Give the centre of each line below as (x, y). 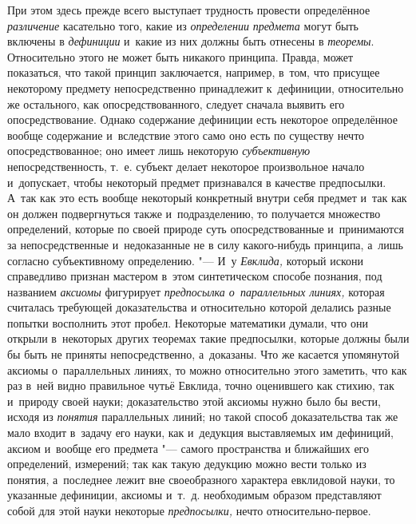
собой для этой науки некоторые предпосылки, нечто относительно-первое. (189, 510)
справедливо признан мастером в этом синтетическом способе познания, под (195, 276)
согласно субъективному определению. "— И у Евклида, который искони (185, 260)
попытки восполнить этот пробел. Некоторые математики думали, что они (188, 322)
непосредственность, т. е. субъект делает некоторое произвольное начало (186, 166)
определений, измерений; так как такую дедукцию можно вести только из (187, 464)
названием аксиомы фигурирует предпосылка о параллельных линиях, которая (196, 291)
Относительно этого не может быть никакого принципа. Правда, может (180, 56)
